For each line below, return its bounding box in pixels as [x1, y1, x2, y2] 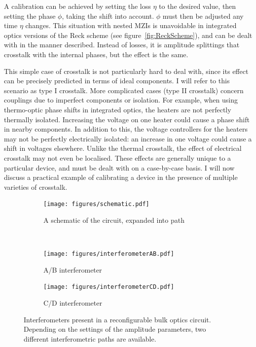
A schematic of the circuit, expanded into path [43, 214, 184, 225]
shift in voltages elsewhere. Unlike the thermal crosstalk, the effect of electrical [4, 143, 242, 153]
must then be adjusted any [162, 10, 244, 21]
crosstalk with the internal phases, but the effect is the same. [4, 49, 188, 59]
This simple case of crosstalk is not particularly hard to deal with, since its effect [4, 66, 249, 76]
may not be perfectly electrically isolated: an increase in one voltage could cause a [4, 133, 252, 143]
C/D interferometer [43, 298, 102, 308]
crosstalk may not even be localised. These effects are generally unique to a [4, 152, 231, 163]
